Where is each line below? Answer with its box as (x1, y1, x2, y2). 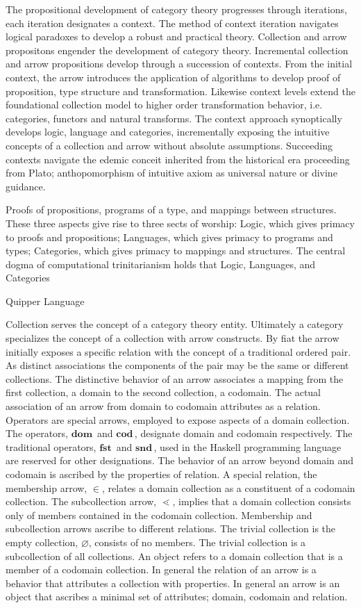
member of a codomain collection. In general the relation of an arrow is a (6, 562, 317, 577)
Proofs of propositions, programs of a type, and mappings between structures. (6, 202, 337, 217)
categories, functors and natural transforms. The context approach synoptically (6, 110, 342, 125)
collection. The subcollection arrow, (6, 494, 157, 509)
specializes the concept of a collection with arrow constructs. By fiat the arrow (6, 331, 339, 345)
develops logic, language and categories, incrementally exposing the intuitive (6, 124, 330, 139)
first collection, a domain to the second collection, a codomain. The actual (6, 385, 321, 400)
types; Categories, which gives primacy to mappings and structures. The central (6, 243, 346, 258)
